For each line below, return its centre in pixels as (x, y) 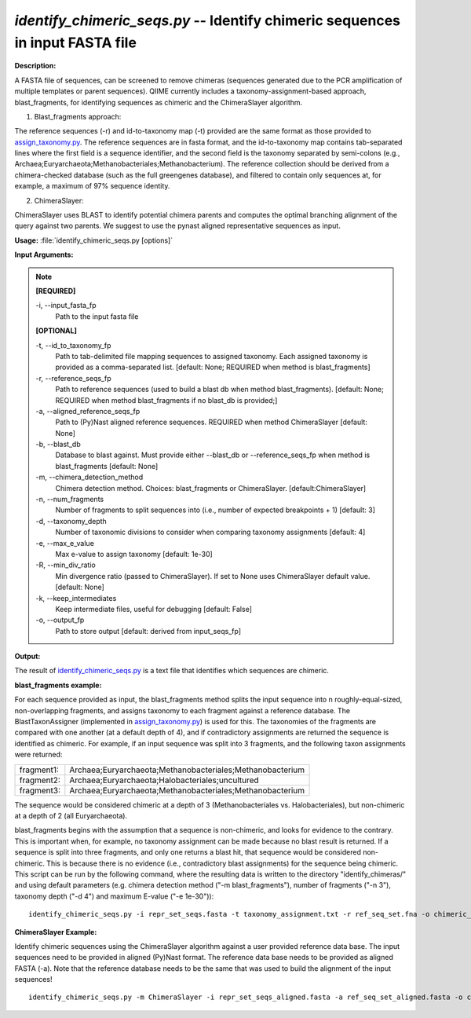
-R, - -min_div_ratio (66, 565)
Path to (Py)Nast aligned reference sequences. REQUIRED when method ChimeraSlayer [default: (212, 422)
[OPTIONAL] (57, 331)
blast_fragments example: (58, 685)
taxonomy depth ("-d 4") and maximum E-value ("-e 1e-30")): (114, 896)
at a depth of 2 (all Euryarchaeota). (71, 816)
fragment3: (40, 790)
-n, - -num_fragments (70, 500)
